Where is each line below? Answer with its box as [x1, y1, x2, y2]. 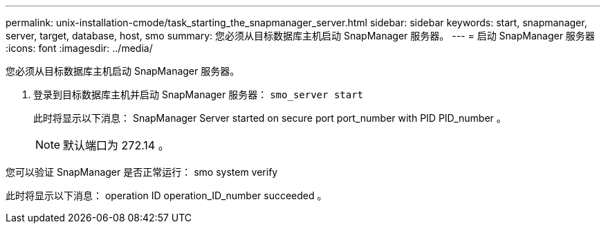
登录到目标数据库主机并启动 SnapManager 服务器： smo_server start [33, 89, 364, 100]
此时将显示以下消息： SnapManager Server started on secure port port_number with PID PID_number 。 [33, 112, 506, 124]
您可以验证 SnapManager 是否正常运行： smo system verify [6, 166, 278, 178]
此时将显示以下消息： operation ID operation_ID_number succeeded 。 [6, 190, 327, 201]
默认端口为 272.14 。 [63, 138, 169, 152]
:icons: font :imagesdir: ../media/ [6, 42, 153, 54]
